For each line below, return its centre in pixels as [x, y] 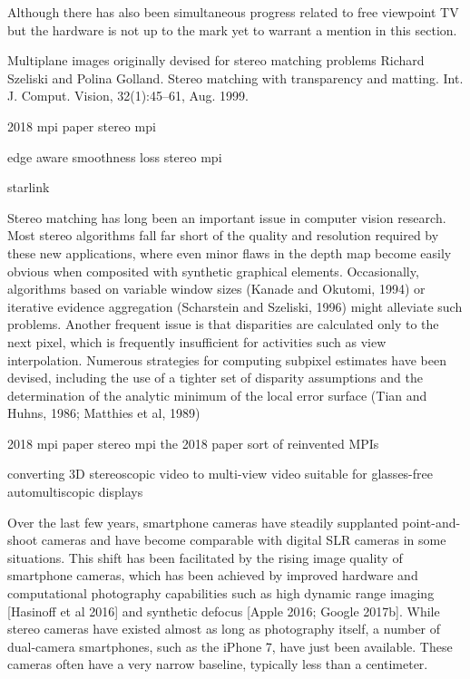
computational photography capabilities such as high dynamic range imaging [221, 593]
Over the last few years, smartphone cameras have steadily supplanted [203, 522]
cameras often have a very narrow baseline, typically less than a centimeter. [218, 664]
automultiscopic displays [75, 492]
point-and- [431, 522]
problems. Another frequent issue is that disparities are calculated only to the [223, 324]
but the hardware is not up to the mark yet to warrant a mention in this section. [232, 29]
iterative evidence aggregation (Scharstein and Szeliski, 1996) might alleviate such [235, 306]
